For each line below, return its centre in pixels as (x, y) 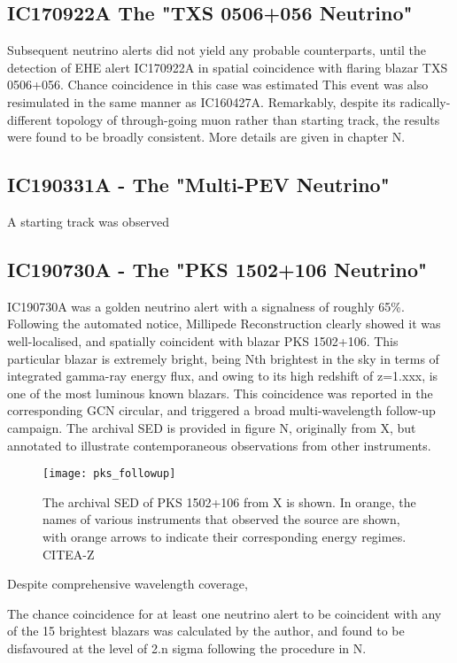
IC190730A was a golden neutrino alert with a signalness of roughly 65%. (206, 306)
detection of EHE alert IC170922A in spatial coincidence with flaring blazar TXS (228, 67)
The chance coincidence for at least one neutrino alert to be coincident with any (225, 613)
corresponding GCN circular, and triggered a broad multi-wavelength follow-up (221, 410)
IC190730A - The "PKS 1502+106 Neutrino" (217, 269)
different (30, 119)
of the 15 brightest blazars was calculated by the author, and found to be (206, 631)
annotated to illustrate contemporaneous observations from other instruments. (219, 445)
